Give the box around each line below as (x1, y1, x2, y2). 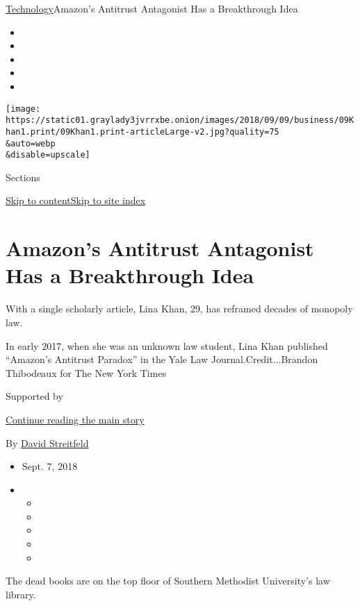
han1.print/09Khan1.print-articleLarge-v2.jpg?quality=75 (6, 126, 279, 137)
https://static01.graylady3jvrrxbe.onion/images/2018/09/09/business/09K (6, 115, 354, 126)
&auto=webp (6, 138, 56, 149)
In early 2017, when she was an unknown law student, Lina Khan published (6, 338, 328, 353)
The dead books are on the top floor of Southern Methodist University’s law (6, 573, 330, 588)
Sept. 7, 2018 (22, 459, 78, 473)
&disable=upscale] (6, 150, 90, 160)
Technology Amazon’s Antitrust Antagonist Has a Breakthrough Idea (6, 1, 298, 15)
